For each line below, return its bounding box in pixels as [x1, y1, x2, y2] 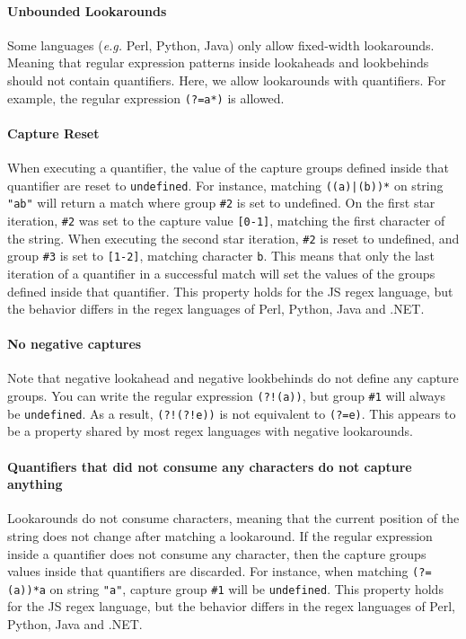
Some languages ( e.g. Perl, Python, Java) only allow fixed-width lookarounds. [7, 35, 435, 54]
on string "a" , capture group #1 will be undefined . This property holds [49, 579, 444, 598]
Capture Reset [7, 123, 100, 142]
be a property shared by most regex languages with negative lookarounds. [7, 422, 414, 440]
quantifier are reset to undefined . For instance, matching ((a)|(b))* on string [7, 175, 444, 194]
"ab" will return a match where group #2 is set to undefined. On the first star [7, 193, 435, 212]
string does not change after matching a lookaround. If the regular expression [7, 526, 433, 545]
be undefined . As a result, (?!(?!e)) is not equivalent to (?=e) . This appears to [7, 404, 456, 422]
